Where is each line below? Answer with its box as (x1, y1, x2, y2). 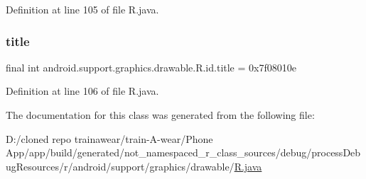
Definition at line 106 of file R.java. (6, 83, 159, 98)
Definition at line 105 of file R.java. (6, 2, 159, 16)
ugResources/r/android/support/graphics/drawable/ (6, 158, 235, 173)
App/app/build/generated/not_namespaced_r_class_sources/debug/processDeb (6, 145, 361, 160)
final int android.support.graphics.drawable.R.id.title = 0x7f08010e (6, 59, 296, 74)
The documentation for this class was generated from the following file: (6, 108, 315, 122)
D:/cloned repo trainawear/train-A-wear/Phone (6, 131, 213, 146)
